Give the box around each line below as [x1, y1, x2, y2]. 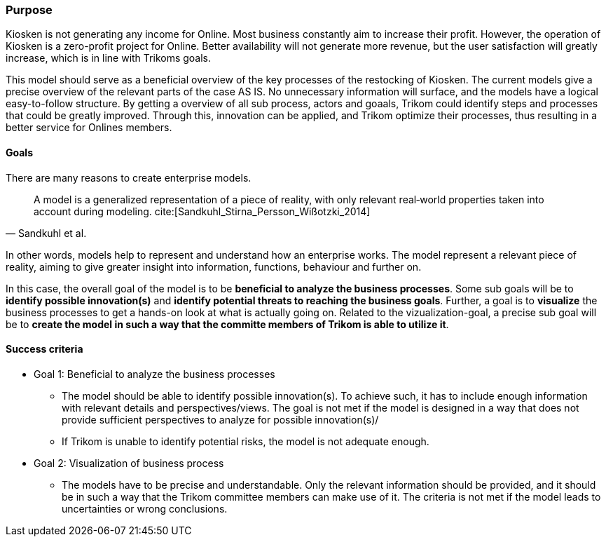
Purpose [6, 3, 53, 17]
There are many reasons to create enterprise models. [6, 171, 252, 184]
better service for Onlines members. [6, 121, 172, 134]
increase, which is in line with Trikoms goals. [6, 52, 212, 65]
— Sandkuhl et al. [6, 226, 87, 239]
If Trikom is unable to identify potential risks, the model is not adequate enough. [62, 435, 429, 447]
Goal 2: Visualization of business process [34, 456, 224, 469]
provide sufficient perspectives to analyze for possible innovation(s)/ [62, 413, 379, 426]
